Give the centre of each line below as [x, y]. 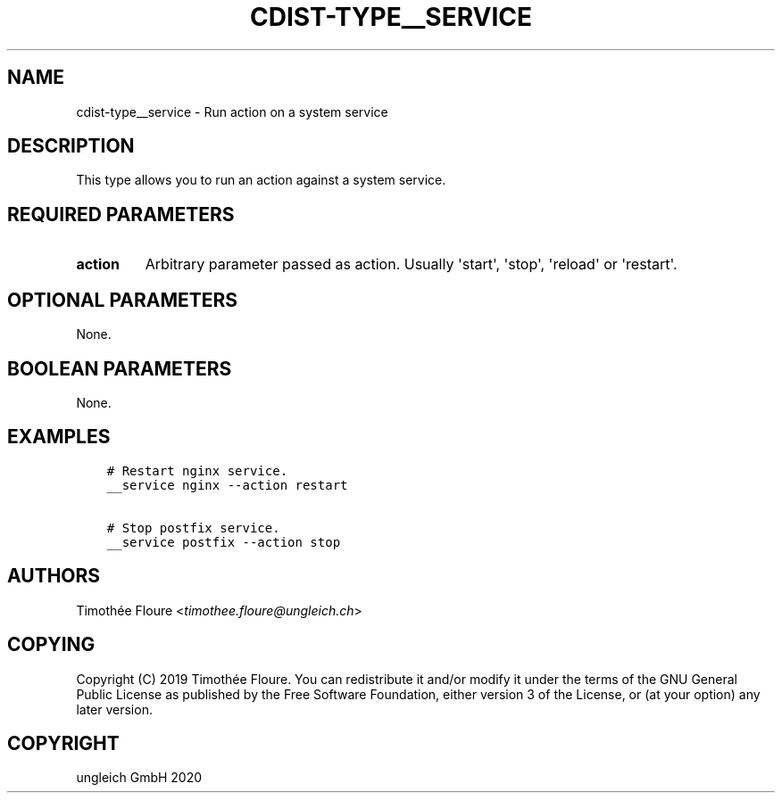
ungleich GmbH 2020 [139, 778]
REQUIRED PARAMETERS [121, 214]
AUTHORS [54, 576]
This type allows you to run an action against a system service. [261, 180]
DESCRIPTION [71, 146]
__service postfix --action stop [224, 542]
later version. [114, 709]
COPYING [51, 645]
